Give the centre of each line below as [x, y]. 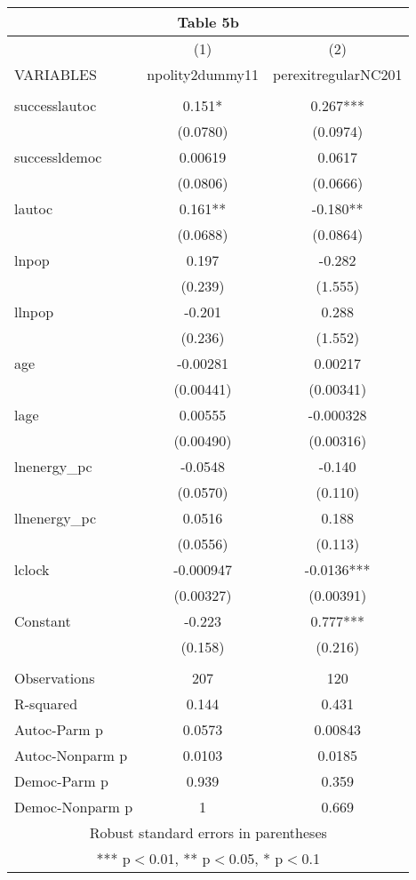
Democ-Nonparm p [74, 807]
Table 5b [208, 22]
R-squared [46, 704]
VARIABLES [56, 74]
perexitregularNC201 [337, 74]
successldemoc [58, 157]
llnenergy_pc [56, 518]
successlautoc [56, 105]
